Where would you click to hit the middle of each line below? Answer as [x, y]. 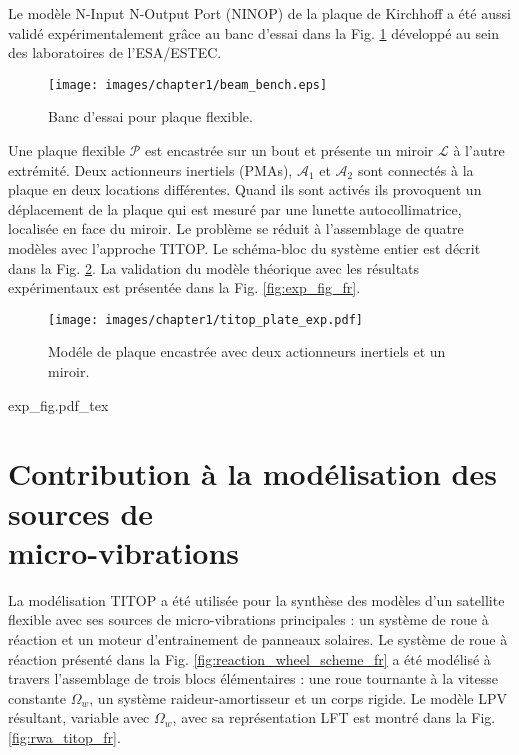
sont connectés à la [415, 169]
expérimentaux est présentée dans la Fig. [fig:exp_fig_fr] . [184, 287]
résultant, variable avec [79, 717]
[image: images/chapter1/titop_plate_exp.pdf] [205, 319]
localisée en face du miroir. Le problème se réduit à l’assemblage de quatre [236, 228]
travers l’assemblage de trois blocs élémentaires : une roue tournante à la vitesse [253, 678]
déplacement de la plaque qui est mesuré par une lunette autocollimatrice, [235, 208]
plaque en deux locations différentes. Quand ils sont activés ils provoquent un [245, 189]
